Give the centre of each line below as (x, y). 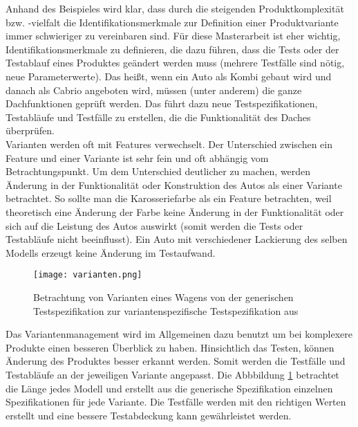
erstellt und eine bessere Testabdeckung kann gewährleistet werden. (149, 415)
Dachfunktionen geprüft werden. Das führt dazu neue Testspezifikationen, (162, 103)
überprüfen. (30, 130)
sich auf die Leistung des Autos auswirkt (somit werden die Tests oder (154, 225)
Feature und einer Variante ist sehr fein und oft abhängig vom (137, 157)
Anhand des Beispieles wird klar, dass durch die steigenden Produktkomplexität (175, 8)
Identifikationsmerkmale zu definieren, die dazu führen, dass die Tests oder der (172, 49)
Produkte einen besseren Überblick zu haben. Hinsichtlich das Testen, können (170, 347)
